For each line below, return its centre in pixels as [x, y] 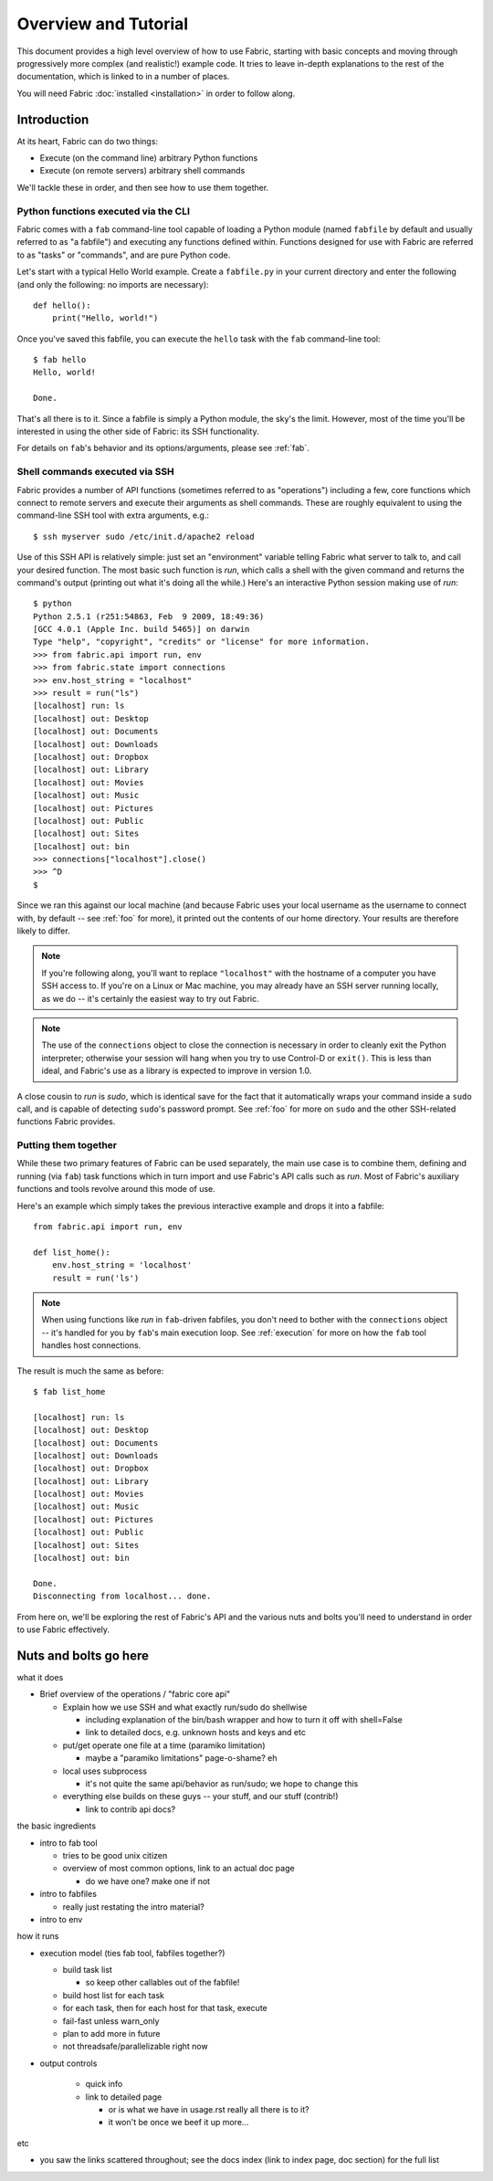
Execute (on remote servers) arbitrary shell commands [142, 171]
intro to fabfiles [68, 1894]
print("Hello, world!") [105, 318]
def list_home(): [72, 1252]
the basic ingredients [56, 1826]
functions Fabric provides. [66, 1122]
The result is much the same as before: [90, 1371]
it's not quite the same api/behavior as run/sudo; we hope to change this [222, 1784]
